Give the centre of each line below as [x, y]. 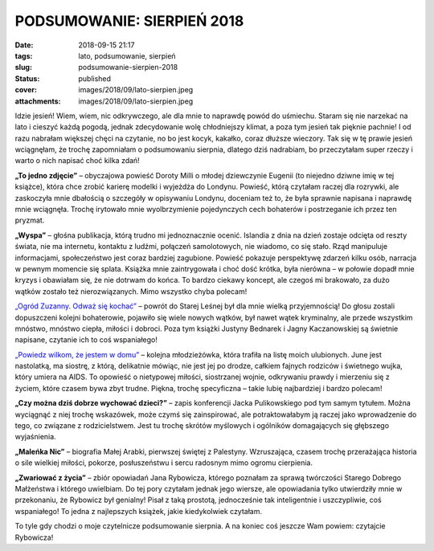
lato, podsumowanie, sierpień [127, 55]
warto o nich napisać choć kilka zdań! [77, 161]
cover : [26, 90]
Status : [27, 78]
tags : [24, 55]
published [95, 78]
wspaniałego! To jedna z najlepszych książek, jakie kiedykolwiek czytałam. [139, 511]
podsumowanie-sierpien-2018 [128, 67]
